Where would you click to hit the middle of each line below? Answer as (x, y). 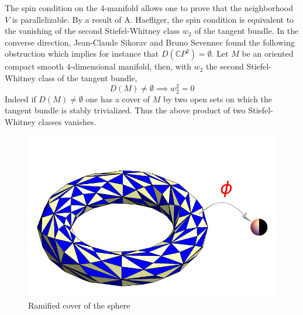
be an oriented (268, 53)
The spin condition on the (51, 8)
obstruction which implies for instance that (82, 53)
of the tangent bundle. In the (247, 31)
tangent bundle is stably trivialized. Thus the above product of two (125, 110)
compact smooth (34, 66)
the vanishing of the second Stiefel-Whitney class (92, 31)
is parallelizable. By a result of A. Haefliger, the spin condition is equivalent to (153, 19)
